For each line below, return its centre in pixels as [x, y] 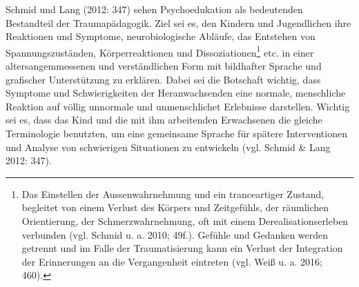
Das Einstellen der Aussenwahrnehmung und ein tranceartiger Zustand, [173, 194]
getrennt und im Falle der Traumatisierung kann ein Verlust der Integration [182, 248]
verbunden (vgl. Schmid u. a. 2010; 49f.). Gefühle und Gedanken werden [175, 234]
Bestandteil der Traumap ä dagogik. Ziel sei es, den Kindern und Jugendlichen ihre [178, 22]
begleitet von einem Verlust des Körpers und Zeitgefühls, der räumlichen [175, 207]
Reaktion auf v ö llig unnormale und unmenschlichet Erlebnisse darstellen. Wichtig [178, 106]
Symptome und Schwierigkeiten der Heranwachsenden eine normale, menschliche [176, 93]
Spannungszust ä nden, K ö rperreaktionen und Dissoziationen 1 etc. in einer [160, 51]
